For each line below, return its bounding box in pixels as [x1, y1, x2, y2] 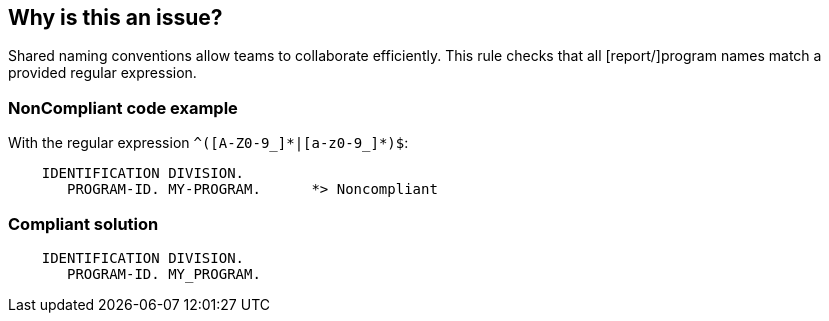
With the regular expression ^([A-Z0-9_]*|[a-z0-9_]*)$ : [8, 134, 409, 152]
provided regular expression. [8, 64, 197, 82]
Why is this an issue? [8, 5, 223, 30]
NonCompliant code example [8, 97, 238, 118]
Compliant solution [8, 213, 159, 234]
